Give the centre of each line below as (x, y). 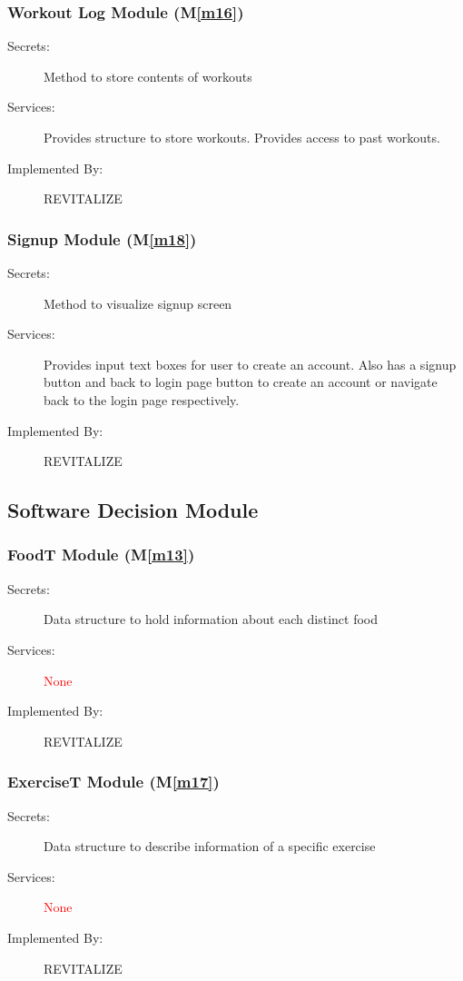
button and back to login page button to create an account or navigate (241, 382)
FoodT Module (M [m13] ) (101, 555)
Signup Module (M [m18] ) (102, 238)
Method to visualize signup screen (138, 303)
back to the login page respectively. (142, 399)
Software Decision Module (133, 510)
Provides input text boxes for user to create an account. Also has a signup (250, 364)
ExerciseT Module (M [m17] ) (113, 782)
